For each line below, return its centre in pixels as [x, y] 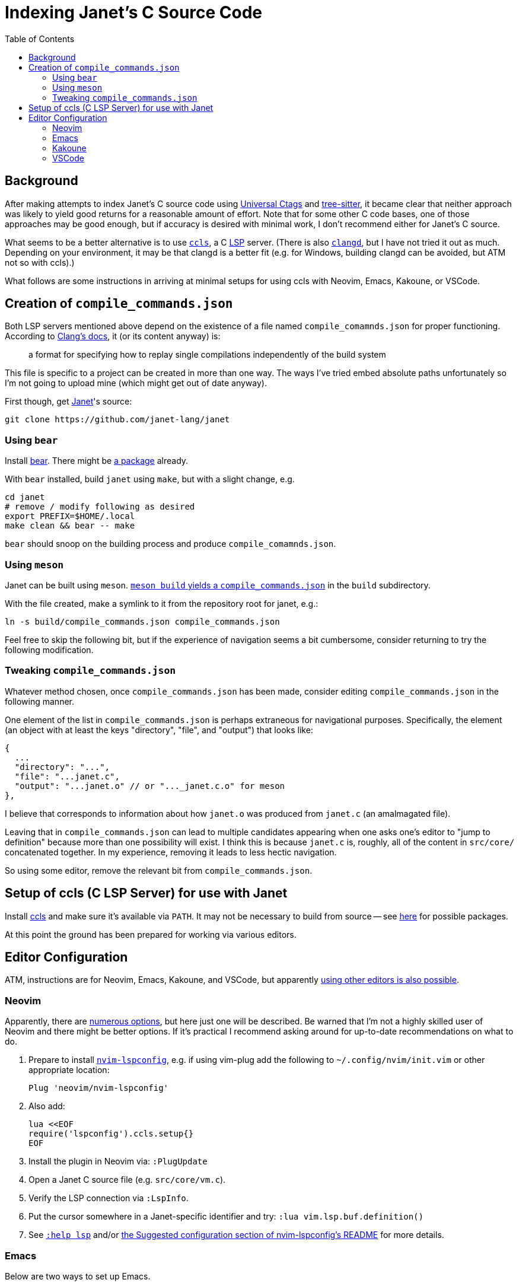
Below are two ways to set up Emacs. [78, 1276]
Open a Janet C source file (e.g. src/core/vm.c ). [127, 1180]
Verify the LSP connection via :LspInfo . [109, 1198]
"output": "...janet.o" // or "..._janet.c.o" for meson [150, 786]
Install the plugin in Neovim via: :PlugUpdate [118, 1161]
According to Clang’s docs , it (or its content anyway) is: [113, 336]
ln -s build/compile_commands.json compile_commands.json [142, 621]
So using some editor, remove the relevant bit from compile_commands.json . [159, 870]
